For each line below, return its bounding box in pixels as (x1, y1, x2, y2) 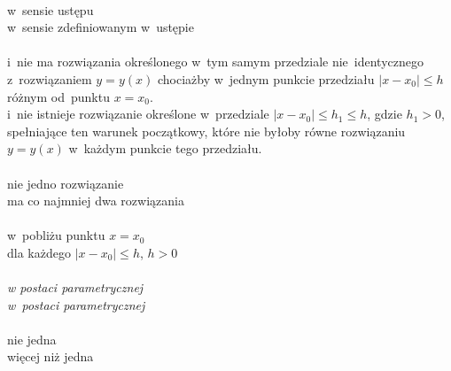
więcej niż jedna (7, 347, 94, 366)
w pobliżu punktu (7, 226, 105, 244)
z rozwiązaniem (7, 69, 92, 88)
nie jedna (7, 329, 57, 348)
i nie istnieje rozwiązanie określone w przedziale (7, 104, 269, 123)
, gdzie (367, 104, 402, 123)
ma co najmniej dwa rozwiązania (7, 191, 184, 210)
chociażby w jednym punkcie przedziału (157, 69, 375, 88)
